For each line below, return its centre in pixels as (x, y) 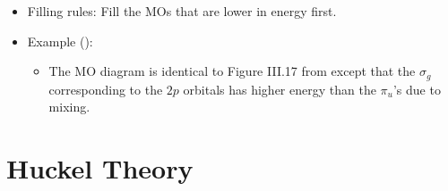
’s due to (417, 89)
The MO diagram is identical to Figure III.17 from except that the (232, 71)
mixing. (69, 107)
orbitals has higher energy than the (280, 89)
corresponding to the (106, 89)
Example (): (60, 41)
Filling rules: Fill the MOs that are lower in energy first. (182, 11)
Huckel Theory (100, 168)
